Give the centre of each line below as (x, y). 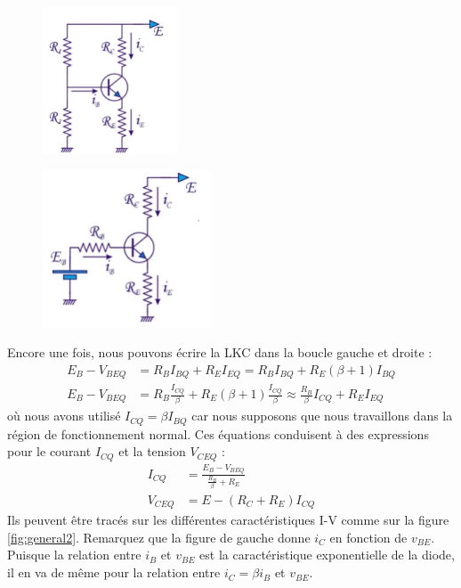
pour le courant (49, 451)
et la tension (152, 451)
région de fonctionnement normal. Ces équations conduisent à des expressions (218, 433)
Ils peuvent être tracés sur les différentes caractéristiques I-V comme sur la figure (228, 520)
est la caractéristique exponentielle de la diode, (327, 555)
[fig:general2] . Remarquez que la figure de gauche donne (159, 537)
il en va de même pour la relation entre (114, 572)
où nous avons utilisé (64, 416)
